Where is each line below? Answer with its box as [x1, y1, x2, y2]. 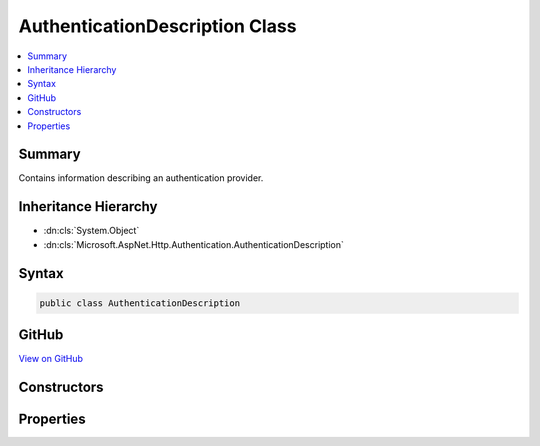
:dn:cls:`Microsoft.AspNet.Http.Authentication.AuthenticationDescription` [43, 238, 345, 250]
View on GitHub [18, 353, 84, 365]
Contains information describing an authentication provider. [18, 172, 264, 184]
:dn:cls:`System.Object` [43, 225, 140, 237]
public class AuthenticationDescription [39, 297, 240, 309]
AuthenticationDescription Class [18, 15, 297, 37]
